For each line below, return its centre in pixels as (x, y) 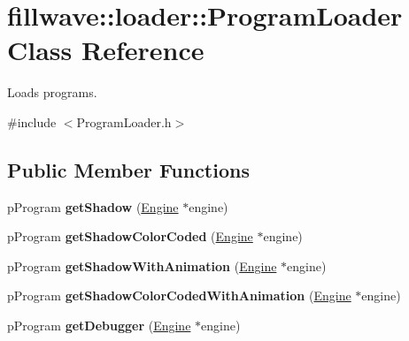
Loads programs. (52, 92)
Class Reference (106, 50)
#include (32, 121)
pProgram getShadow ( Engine (93, 206)
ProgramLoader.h (124, 121)
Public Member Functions (128, 169)
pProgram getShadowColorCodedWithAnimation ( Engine (179, 296)
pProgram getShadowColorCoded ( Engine (130, 236)
